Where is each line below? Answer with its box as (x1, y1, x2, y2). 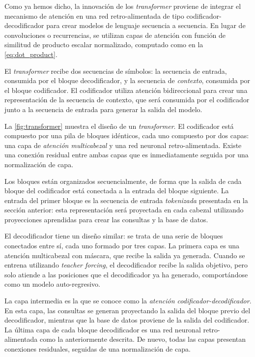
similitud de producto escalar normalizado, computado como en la (4, 39, 203, 50)
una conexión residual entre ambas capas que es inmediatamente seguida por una (4, 149, 249, 160)
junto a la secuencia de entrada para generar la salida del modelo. (4, 104, 202, 114)
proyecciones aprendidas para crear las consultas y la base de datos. (4, 214, 208, 224)
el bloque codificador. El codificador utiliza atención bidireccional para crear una (4, 85, 248, 95)
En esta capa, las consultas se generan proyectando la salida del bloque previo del (4, 305, 251, 315)
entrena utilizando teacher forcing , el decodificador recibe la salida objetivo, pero (4, 260, 248, 270)
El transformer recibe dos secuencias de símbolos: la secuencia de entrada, (4, 65, 227, 76)
